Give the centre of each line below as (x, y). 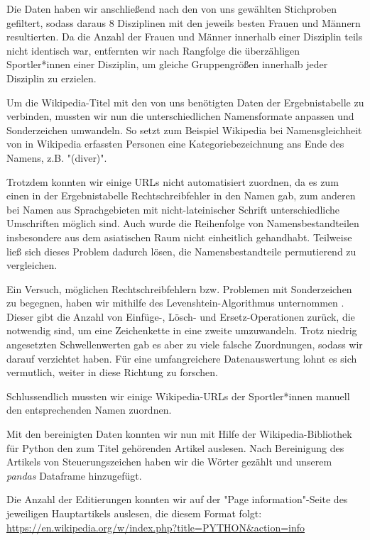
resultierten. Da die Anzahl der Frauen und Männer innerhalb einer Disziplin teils (185, 37)
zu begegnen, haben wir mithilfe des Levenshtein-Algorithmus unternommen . (175, 303)
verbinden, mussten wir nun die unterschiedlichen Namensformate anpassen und (180, 116)
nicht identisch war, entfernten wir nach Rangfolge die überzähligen (153, 50)
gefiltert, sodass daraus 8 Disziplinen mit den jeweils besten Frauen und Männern (184, 22)
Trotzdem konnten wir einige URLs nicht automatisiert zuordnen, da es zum (173, 181)
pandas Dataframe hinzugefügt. (74, 475)
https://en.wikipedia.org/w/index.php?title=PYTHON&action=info (156, 527)
